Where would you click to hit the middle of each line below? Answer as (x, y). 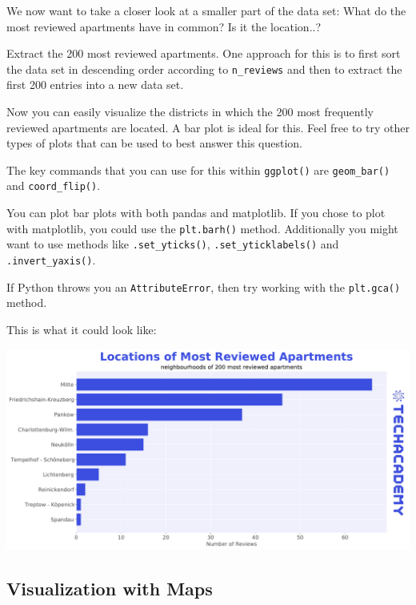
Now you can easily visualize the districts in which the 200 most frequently (190, 112)
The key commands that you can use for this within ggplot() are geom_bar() (198, 169)
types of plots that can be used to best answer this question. (155, 143)
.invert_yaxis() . (51, 260)
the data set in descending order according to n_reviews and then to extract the (204, 69)
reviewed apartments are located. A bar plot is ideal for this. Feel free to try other (208, 127)
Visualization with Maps (110, 588)
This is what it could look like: (82, 329)
